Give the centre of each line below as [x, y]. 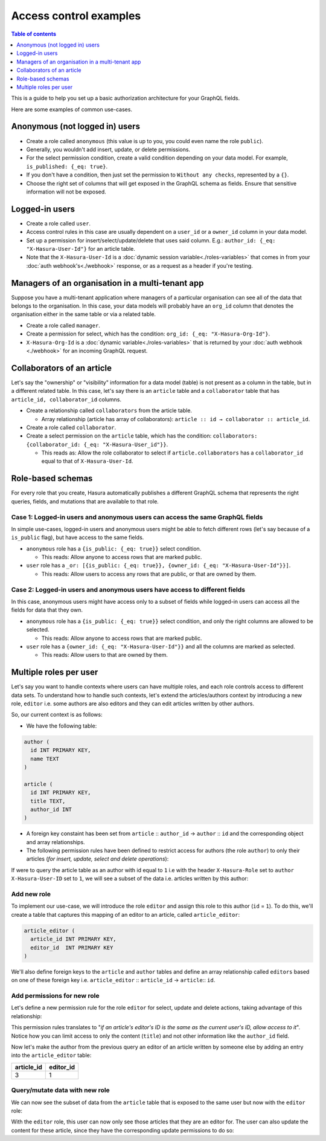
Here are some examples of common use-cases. [72, 109]
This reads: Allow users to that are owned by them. [105, 655]
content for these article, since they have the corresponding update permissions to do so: [123, 1130]
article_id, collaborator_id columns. [66, 399]
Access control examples [76, 16]
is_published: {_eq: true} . [67, 166]
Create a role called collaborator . [71, 427]
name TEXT [45, 759]
